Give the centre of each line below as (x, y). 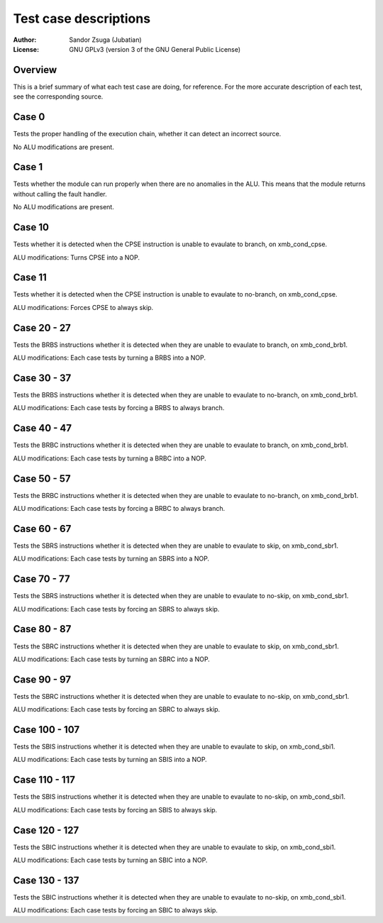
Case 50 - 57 (42, 479)
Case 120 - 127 (46, 830)
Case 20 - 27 (42, 327)
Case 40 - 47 (43, 428)
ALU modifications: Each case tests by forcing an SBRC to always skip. (117, 709)
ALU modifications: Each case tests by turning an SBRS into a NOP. (111, 559)
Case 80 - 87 (42, 629)
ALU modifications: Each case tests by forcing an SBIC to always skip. (115, 910)
